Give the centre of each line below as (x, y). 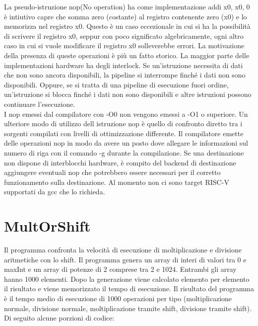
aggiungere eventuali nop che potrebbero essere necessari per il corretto (112, 172)
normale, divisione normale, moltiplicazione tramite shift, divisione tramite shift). (128, 308)
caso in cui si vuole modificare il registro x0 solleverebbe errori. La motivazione (124, 45)
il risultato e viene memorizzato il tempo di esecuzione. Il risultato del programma (129, 288)
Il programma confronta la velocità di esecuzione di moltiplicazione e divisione (123, 249)
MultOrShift (47, 226)
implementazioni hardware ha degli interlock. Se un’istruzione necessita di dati (124, 65)
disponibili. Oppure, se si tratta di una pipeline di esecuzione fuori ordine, (116, 84)
